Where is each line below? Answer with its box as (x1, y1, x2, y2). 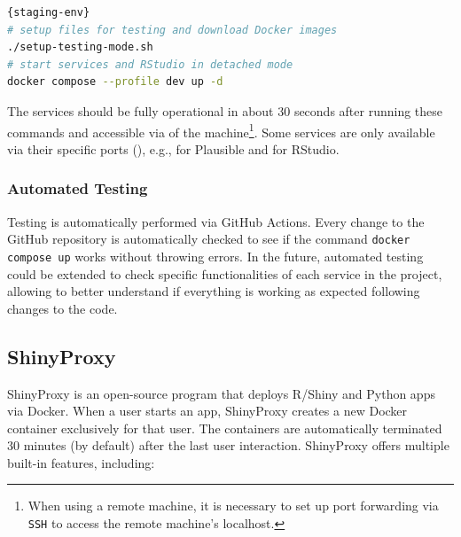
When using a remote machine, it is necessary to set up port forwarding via (27, 496, 439, 515)
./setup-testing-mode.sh (7, 41, 153, 54)
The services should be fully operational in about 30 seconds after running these (7, 101, 443, 120)
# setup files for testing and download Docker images (7, 23, 338, 36)
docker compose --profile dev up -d (7, 75, 223, 89)
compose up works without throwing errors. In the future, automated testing (7, 246, 424, 265)
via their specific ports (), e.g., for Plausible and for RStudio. (7, 139, 340, 158)
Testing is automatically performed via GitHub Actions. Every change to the (7, 212, 425, 230)
